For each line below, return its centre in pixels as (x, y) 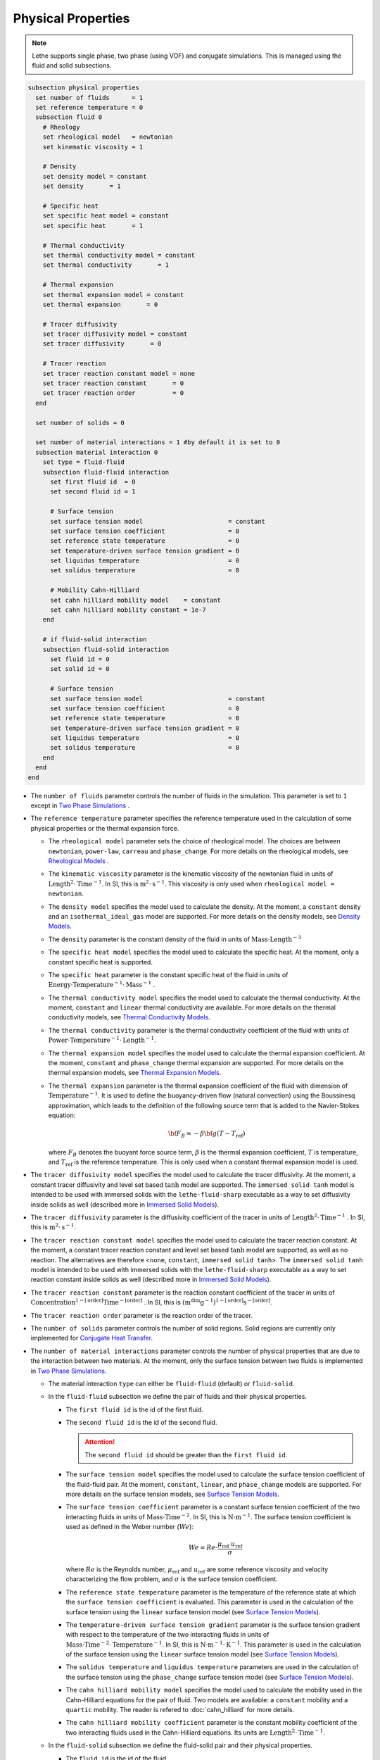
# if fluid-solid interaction (95, 640)
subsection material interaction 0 (97, 452)
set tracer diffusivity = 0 (102, 344)
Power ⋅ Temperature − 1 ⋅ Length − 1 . (102, 1040)
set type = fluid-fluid (83, 462)
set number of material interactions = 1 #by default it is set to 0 (158, 442)
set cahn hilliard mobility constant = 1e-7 (128, 610)
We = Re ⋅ (203, 1548)
